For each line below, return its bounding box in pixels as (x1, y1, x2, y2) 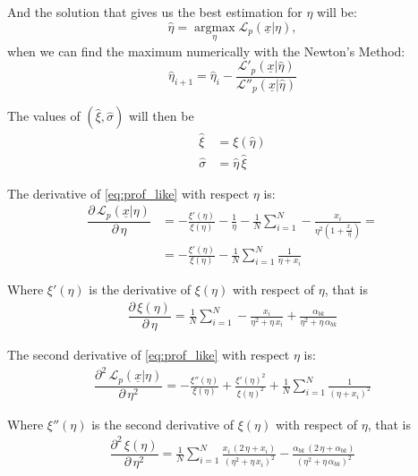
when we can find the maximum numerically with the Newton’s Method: (7, 41, 405, 60)
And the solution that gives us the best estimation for (7, 3, 303, 21)
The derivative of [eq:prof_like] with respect (7, 183, 250, 202)
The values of (7, 106, 81, 125)
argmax (193, 21, 235, 34)
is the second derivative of (91, 414, 235, 433)
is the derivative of (89, 280, 192, 299)
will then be (128, 106, 194, 125)
